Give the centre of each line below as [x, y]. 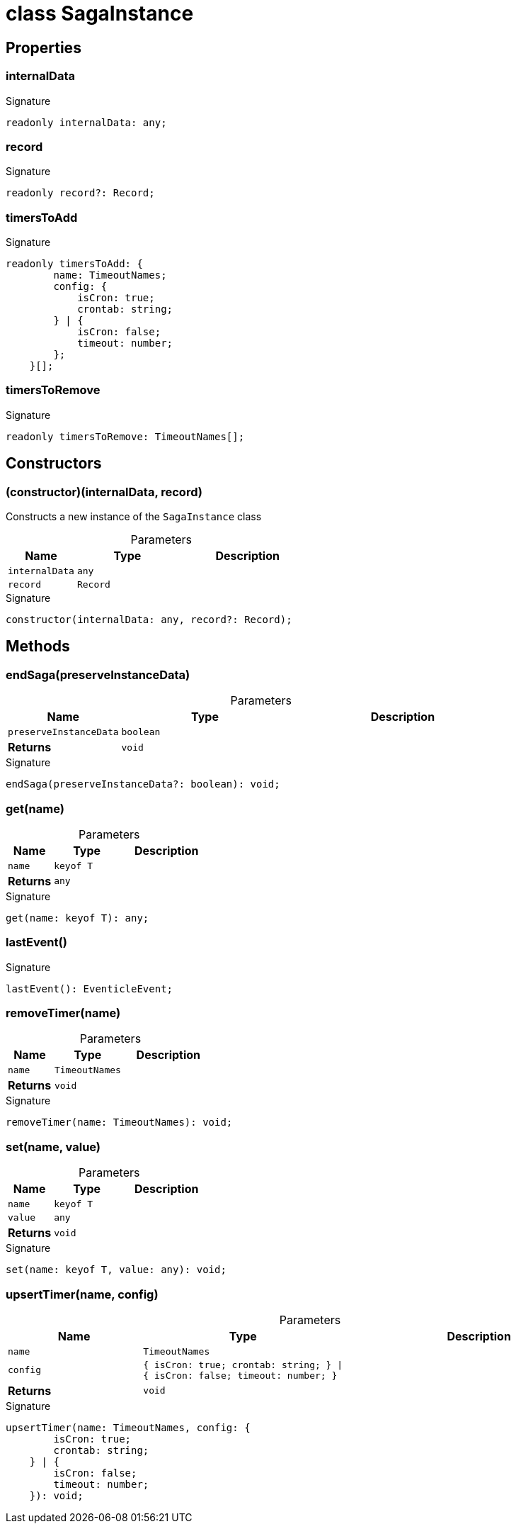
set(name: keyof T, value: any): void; [116, 1270]
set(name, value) [53, 1147]
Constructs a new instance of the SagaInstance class [134, 517]
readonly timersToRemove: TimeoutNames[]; [125, 436]
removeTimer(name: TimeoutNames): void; [119, 1122]
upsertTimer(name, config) [82, 1294]
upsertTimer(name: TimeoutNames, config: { [128, 1427]
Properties [44, 47]
